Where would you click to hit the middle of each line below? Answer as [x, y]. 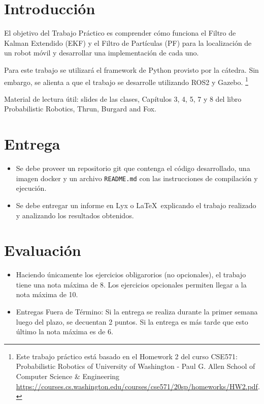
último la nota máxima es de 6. [64, 331]
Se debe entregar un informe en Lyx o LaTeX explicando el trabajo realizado [136, 205]
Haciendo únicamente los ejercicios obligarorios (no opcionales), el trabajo [131, 275]
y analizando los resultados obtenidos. [75, 215]
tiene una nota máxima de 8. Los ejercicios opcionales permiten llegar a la [131, 284]
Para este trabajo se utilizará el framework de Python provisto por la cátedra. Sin [131, 69]
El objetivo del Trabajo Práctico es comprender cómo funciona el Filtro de [120, 33]
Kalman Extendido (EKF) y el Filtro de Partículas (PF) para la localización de [128, 42]
